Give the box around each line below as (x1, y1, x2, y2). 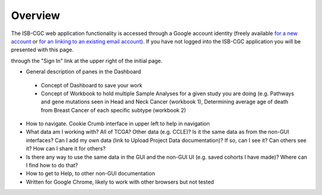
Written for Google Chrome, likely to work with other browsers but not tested (26, 178, 214, 185)
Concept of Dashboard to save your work (41, 81, 143, 89)
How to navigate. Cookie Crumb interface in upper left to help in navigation (26, 120, 210, 127)
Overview (11, 9, 60, 22)
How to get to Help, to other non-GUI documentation (26, 170, 155, 177)
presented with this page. (11, 46, 74, 54)
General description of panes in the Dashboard (26, 68, 141, 76)
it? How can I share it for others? (26, 145, 106, 152)
